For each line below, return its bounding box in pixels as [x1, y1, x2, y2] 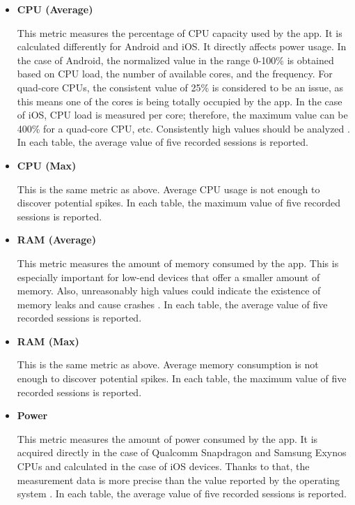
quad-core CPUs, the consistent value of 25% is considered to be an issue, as [17, 80, 344, 94]
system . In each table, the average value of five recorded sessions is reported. [17, 486, 347, 501]
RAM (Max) [17, 333, 79, 348]
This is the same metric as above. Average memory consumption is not [17, 357, 319, 372]
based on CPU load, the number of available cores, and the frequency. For [17, 66, 333, 81]
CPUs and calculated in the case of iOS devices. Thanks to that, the [17, 459, 310, 474]
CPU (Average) [17, 2, 93, 16]
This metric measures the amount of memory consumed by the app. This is [17, 255, 339, 270]
